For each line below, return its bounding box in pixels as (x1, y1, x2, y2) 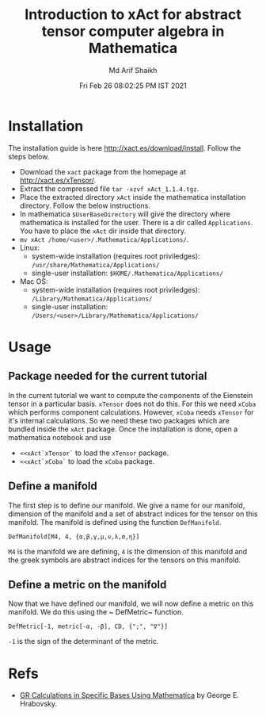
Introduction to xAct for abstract (25, 6, 241, 24)
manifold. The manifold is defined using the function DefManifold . (8, 517, 222, 526)
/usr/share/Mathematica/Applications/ (31, 261, 160, 269)
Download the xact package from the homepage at (19, 167, 186, 176)
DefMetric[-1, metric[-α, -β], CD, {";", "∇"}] (8, 622, 169, 631)
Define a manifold (8, 480, 97, 493)
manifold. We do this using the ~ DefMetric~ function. (8, 607, 184, 617)
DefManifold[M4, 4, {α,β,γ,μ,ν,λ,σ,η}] (8, 533, 140, 541)
